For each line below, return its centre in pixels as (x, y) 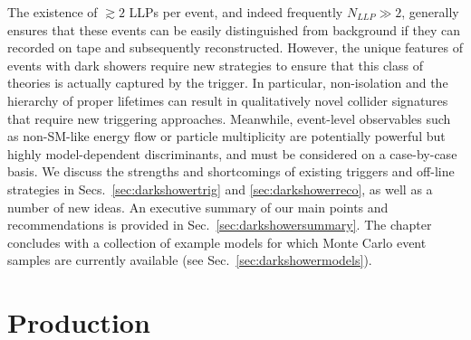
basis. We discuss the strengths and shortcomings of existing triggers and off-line (231, 171)
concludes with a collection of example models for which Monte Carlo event (217, 242)
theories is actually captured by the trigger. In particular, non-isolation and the (228, 83)
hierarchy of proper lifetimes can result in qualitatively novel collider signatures (228, 100)
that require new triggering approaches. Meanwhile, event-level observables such (229, 118)
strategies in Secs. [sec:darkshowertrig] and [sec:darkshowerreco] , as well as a (220, 189)
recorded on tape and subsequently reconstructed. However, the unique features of (235, 47)
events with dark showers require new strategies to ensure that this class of (215, 65)
